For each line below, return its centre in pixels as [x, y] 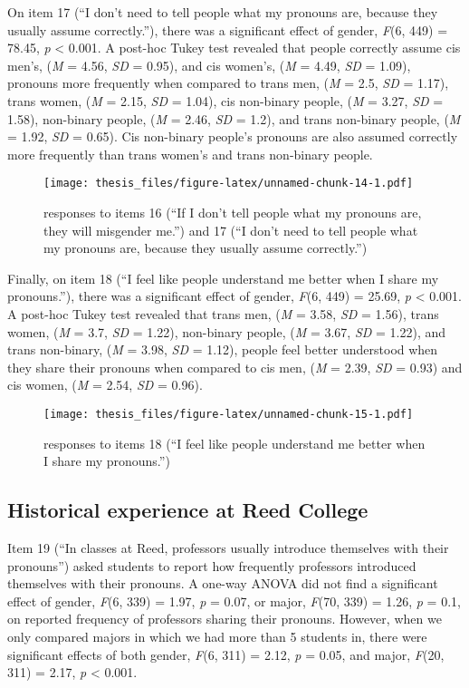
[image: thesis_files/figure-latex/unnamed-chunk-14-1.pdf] [229, 184]
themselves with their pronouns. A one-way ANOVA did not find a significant [223, 583]
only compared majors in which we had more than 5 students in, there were [217, 636]
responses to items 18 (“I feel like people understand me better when [234, 443]
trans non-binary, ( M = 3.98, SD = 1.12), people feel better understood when [223, 349]
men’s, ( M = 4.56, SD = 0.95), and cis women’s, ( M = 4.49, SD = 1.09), [209, 65]
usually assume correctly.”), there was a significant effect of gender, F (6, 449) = [228, 29]
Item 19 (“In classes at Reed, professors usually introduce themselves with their [228, 547]
